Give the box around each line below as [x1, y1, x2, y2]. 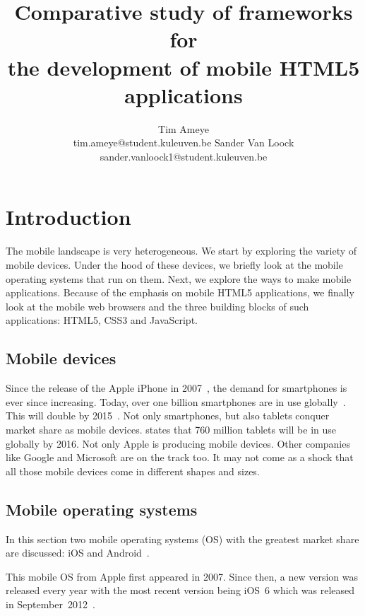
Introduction [6, 202, 131, 231]
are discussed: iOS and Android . [6, 545, 150, 560]
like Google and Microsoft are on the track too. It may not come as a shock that [6, 450, 354, 465]
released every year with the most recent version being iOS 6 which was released [6, 583, 355, 598]
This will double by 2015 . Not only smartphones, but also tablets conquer [6, 408, 330, 423]
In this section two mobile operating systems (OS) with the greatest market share [6, 531, 359, 546]
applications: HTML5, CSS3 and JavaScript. [6, 313, 198, 327]
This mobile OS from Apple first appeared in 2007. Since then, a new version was [6, 569, 359, 583]
